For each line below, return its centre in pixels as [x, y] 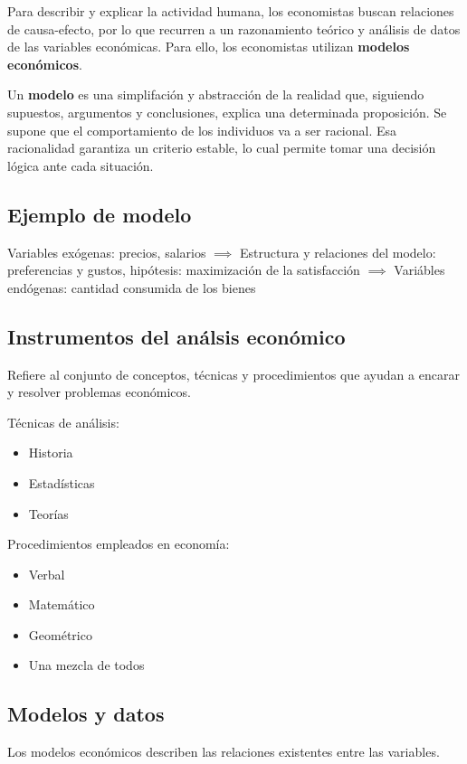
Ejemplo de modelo [100, 214]
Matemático [62, 604]
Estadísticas [62, 482]
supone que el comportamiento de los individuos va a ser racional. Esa [202, 130]
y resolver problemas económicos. [99, 392]
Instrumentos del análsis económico [176, 336]
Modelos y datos [86, 714]
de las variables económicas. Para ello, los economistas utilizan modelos [209, 47]
